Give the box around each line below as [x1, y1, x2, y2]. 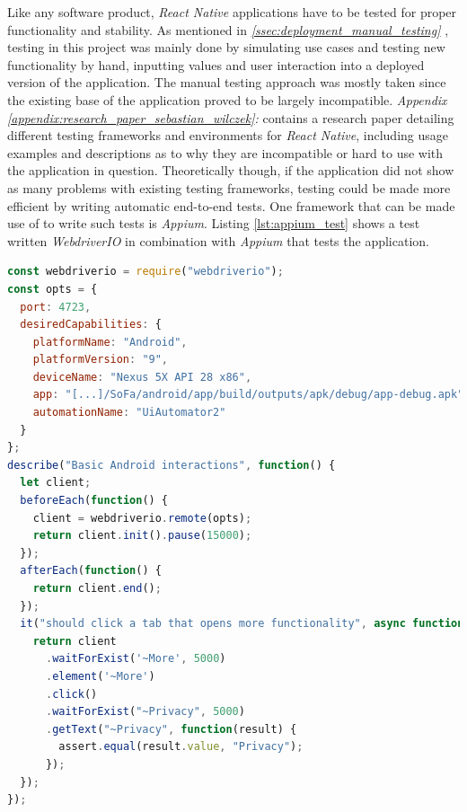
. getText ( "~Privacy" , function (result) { [45, 722, 297, 736]
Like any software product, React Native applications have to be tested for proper [7, 3, 457, 21]
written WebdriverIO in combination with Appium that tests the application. [7, 231, 429, 250]
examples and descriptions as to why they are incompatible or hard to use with [7, 143, 444, 162]
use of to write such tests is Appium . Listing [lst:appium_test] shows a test [7, 214, 420, 233]
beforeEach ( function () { [20, 494, 169, 507]
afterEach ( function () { [20, 564, 162, 578]
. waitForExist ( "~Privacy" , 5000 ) [45, 705, 245, 719]
